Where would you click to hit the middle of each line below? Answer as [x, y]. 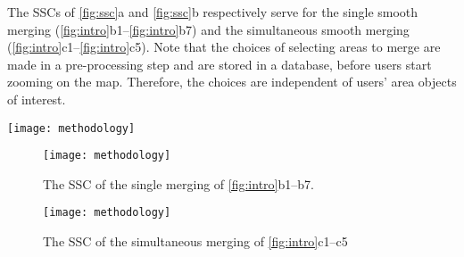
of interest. [37, 99]
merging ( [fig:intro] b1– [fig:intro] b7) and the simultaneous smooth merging [208, 29]
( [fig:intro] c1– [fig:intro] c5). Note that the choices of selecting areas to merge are [224, 47]
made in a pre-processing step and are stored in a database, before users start [220, 64]
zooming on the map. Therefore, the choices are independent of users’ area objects [232, 82]
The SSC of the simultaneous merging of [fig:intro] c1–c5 [195, 241]
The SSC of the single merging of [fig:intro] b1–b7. [178, 183]
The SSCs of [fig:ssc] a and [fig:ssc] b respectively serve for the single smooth [213, 12]
